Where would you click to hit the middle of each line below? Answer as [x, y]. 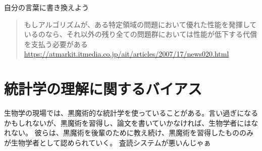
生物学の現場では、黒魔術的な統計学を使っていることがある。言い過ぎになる [131, 113]
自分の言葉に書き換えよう [46, 7]
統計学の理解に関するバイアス [103, 89]
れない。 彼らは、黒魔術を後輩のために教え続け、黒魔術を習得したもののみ [129, 133]
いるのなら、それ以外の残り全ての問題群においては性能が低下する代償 [141, 34]
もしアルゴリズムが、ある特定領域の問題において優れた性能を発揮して [140, 24]
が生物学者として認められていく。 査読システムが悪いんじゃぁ [108, 142]
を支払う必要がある [56, 44]
